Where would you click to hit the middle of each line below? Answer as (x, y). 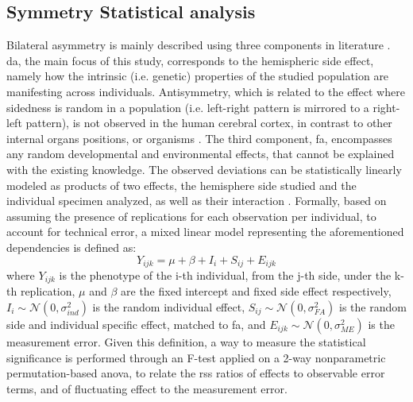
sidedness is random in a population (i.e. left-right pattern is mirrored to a (188, 107)
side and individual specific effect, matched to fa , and (136, 325)
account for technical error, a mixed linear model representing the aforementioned (205, 232)
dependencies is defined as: (71, 247)
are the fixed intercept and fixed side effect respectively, (256, 291)
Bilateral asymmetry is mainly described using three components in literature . (199, 45)
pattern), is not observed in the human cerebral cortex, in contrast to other (209, 123)
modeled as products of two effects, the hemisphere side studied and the (181, 185)
